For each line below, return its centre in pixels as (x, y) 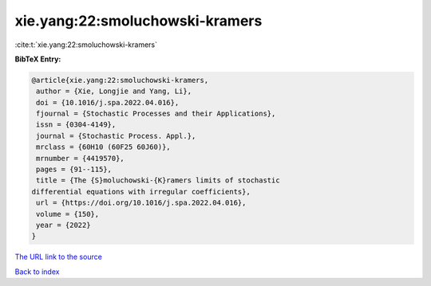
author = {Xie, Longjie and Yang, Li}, (114, 91)
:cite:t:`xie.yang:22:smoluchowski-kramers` (86, 45)
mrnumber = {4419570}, (81, 158)
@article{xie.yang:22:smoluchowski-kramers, (120, 80)
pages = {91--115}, (74, 170)
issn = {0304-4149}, (76, 125)
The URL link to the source (59, 257)
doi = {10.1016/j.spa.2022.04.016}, (108, 102)
